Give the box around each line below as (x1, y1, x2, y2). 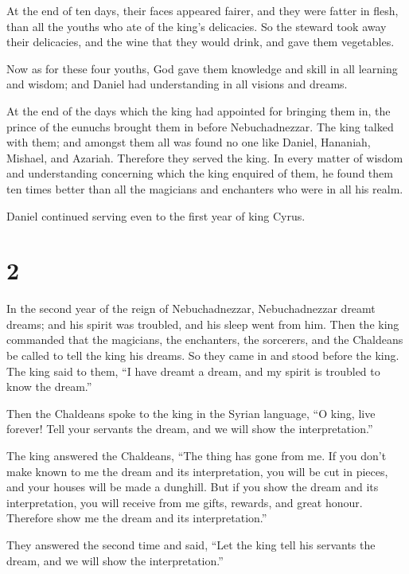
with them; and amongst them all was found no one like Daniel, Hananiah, (6, 134, 371, 150)
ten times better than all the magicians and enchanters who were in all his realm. (6, 180, 403, 197)
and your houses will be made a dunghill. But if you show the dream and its (6, 478, 379, 495)
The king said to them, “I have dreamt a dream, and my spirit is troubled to (6, 362, 380, 379)
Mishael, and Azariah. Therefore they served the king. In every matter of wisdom (6, 149, 403, 166)
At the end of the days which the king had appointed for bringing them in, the (6, 102, 391, 119)
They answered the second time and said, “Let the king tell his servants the (6, 536, 376, 553)
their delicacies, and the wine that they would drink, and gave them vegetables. (6, 33, 395, 50)
